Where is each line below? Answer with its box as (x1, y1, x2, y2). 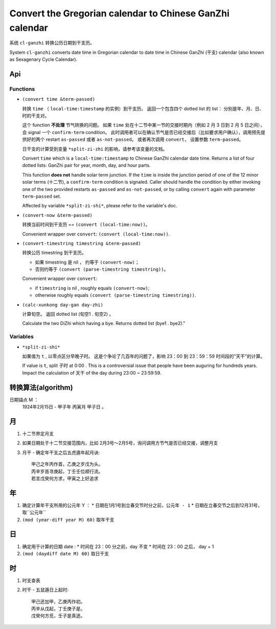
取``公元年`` (22, 509, 47, 515)
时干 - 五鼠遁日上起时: (22, 587, 69, 593)
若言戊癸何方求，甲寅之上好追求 (31, 475, 99, 481)
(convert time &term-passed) (22, 96, 96, 102)
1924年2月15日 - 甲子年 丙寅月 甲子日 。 (22, 404, 107, 410)
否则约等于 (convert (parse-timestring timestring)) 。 (35, 266, 169, 272)
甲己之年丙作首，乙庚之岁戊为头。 (31, 461, 103, 467)
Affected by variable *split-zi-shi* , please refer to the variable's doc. (22, 203, 177, 209)
